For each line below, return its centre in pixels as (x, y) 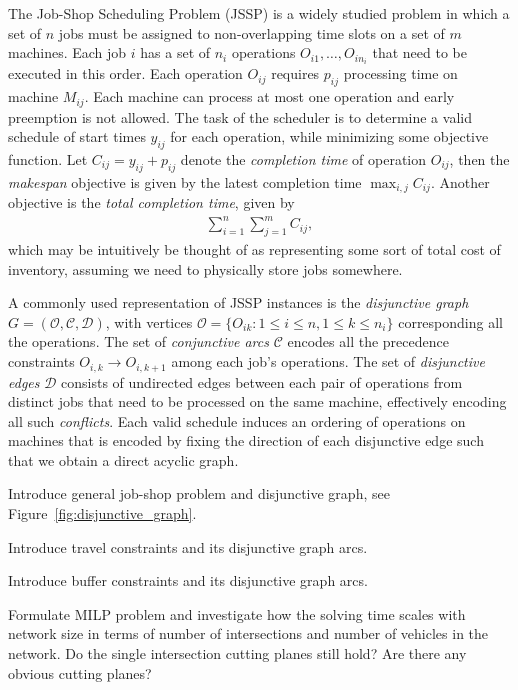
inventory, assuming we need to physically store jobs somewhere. (205, 268)
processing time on (400, 73)
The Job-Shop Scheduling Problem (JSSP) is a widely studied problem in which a (259, 13)
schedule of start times (77, 136)
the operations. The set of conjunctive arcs (138, 341)
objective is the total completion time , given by (151, 202)
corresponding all (450, 321)
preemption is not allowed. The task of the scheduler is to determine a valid (240, 116)
